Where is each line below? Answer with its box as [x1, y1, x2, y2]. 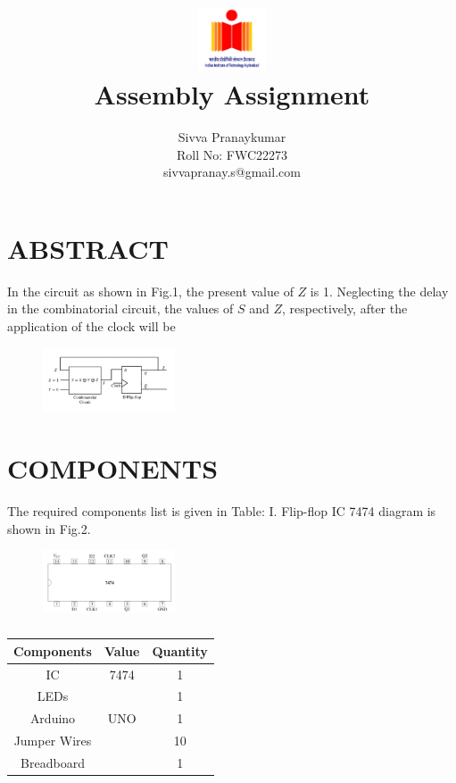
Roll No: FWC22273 [176, 145, 288, 163]
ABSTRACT [7, 229, 169, 266]
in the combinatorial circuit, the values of [7, 299, 234, 318]
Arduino [29, 709, 76, 728]
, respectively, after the [282, 299, 408, 318]
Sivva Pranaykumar [178, 128, 286, 146]
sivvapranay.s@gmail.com [163, 162, 301, 181]
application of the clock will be [7, 317, 176, 336]
